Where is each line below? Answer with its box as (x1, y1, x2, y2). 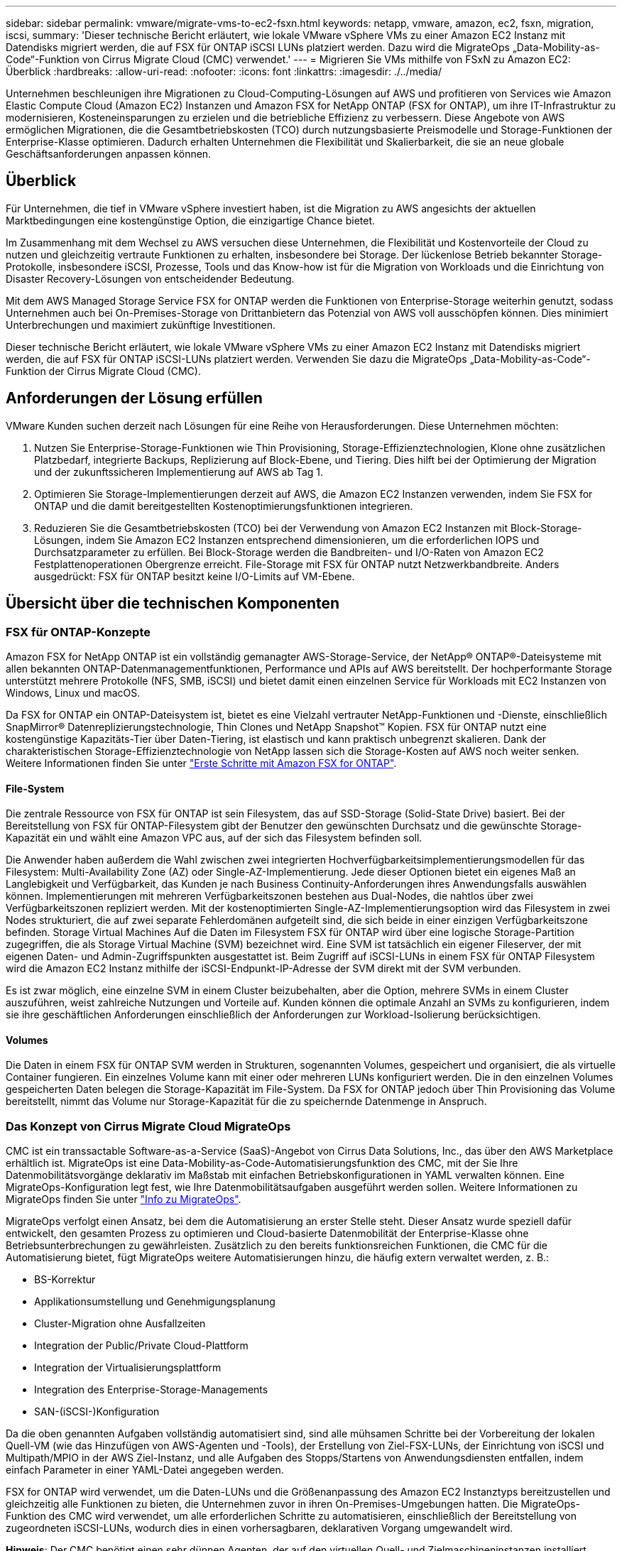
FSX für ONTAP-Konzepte (6, 624, 151, 639)
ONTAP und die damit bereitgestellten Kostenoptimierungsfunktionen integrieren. (34, 499, 413, 512)
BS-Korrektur (34, 1273, 96, 1286)
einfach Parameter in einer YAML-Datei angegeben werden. (6, 1464, 284, 1476)
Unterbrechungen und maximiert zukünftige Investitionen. (6, 318, 276, 331)
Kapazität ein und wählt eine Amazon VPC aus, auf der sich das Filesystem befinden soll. (6, 832, 422, 844)
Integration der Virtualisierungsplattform (34, 1361, 222, 1374)
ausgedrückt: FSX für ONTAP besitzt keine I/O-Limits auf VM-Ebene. (34, 570, 355, 582)
